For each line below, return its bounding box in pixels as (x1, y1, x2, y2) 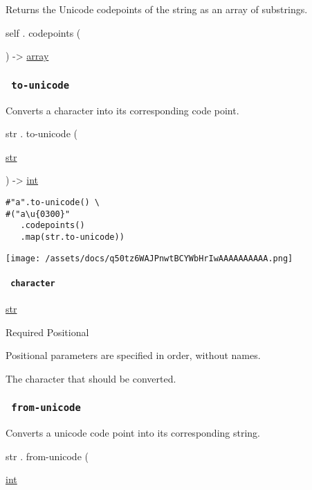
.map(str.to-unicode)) (20, 231, 125, 242)
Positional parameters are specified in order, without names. (6, 348, 261, 362)
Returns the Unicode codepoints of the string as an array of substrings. (6, 2, 308, 16)
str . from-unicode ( (6, 448, 89, 463)
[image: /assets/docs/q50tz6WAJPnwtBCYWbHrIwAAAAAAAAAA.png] (6, 253, 293, 263)
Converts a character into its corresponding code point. (6, 103, 239, 117)
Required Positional (6, 324, 89, 339)
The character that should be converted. (6, 371, 176, 385)
